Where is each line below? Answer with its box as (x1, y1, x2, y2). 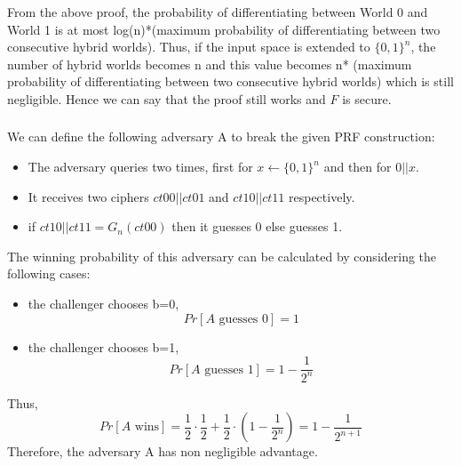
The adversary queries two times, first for (28, 157, 253, 175)
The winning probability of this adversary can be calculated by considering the (7, 246, 437, 265)
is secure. (342, 89, 392, 108)
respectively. (289, 187, 355, 205)
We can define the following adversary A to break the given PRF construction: (7, 127, 435, 146)
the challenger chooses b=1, (28, 337, 179, 356)
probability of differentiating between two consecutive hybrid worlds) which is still (7, 72, 454, 91)
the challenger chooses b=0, (28, 293, 179, 312)
